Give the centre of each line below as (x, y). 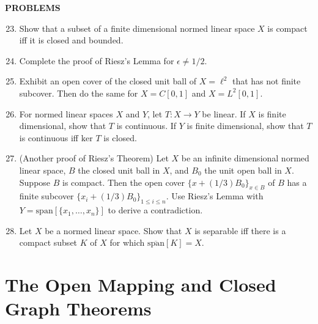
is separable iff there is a (240, 230)
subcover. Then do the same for (79, 93)
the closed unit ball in (119, 170)
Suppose (35, 182)
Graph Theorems (78, 308)
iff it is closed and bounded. (71, 40)
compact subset (48, 242)
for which (127, 242)
